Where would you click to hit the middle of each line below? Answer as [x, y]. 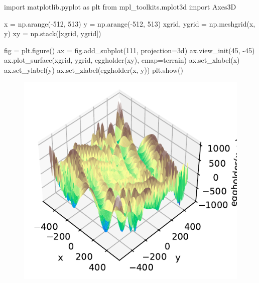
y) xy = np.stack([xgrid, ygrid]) [53, 33]
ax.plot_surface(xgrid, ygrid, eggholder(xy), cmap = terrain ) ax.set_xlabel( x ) [122, 60]
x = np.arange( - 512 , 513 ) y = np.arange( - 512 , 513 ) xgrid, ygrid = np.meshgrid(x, [130, 23]
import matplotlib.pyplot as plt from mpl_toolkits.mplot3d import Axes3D [120, 7]
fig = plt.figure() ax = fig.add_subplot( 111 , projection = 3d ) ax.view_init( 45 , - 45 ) [129, 50]
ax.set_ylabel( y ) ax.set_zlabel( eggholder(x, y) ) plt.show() [94, 69]
